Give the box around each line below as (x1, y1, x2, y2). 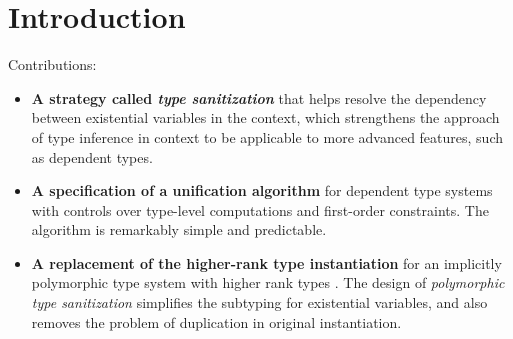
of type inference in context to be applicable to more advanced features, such (31, 126, 503, 147)
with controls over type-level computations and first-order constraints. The (31, 199, 489, 220)
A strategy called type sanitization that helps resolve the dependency (31, 87, 487, 108)
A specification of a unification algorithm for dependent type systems (31, 180, 493, 201)
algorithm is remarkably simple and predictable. (31, 219, 327, 240)
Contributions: (8, 54, 97, 75)
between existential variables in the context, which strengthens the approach (31, 107, 500, 128)
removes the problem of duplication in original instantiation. (31, 311, 402, 332)
